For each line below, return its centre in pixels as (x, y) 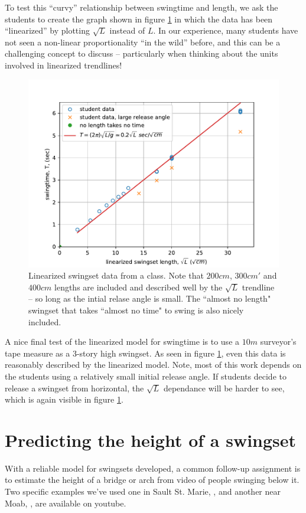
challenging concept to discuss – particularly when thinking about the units (141, 53)
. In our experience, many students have (226, 30)
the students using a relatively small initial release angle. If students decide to (146, 376)
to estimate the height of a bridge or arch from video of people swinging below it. (152, 480)
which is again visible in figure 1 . (64, 399)
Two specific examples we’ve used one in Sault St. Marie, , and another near (143, 491)
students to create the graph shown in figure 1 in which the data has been (139, 19)
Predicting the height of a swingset (151, 440)
